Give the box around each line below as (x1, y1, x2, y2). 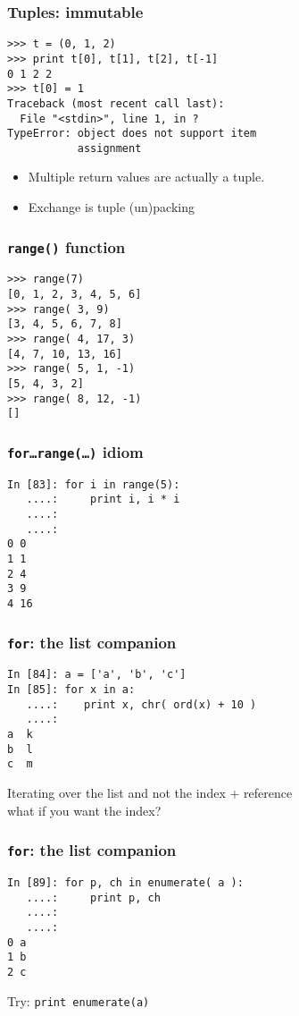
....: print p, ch (26, 891, 161, 904)
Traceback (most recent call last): (7, 97, 225, 110)
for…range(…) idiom (7, 440, 144, 462)
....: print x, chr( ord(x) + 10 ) (26, 698, 257, 711)
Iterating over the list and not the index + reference (7, 783, 293, 802)
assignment (77, 141, 142, 155)
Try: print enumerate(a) (7, 991, 150, 1010)
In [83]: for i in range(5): (7, 478, 180, 491)
